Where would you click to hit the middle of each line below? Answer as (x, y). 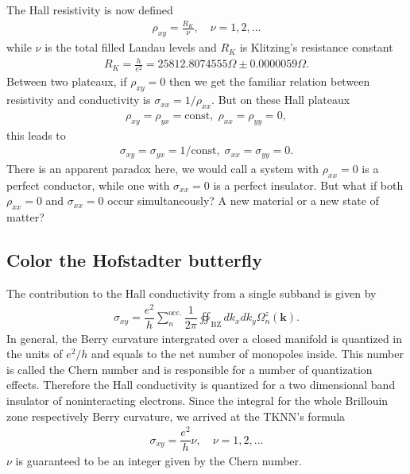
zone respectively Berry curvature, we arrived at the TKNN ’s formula (176, 416)
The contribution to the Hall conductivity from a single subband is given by (191, 293)
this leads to (36, 135)
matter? (25, 217)
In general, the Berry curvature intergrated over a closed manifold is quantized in (205, 338)
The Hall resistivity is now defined (90, 10)
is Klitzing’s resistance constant (316, 47)
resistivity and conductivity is (79, 100)
